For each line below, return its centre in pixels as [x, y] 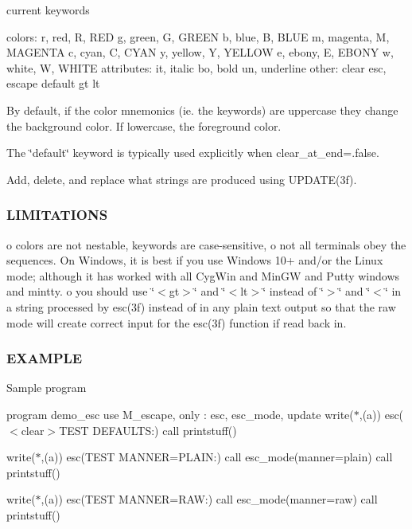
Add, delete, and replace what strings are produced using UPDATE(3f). [182, 179]
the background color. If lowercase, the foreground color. [144, 125]
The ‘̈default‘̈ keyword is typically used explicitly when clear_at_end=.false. [193, 153]
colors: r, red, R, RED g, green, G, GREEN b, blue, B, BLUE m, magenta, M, [198, 36]
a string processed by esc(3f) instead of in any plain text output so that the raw [201, 306]
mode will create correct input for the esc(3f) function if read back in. [177, 322]
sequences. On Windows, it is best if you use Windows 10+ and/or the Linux [195, 260]
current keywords [48, 10]
